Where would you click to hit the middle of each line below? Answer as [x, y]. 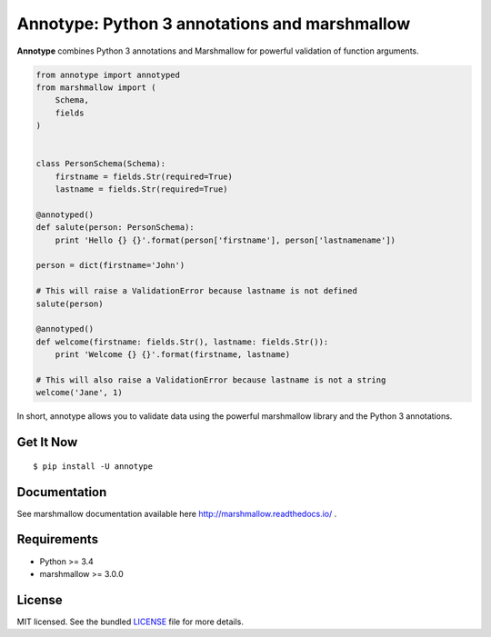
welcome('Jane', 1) [79, 393]
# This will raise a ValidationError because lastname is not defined [197, 291]
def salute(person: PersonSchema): [115, 228]
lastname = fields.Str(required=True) [141, 189]
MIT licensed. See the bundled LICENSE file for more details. [130, 622]
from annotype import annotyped [108, 75]
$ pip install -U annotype [93, 466]
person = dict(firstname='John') [110, 265]
